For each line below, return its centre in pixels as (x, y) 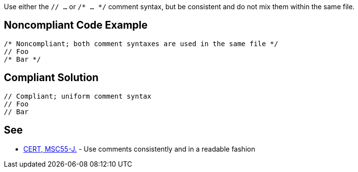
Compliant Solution (51, 78)
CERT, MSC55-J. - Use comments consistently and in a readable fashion (139, 149)
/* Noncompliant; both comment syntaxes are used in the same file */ (141, 43)
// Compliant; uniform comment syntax (78, 96)
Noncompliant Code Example (76, 25)
